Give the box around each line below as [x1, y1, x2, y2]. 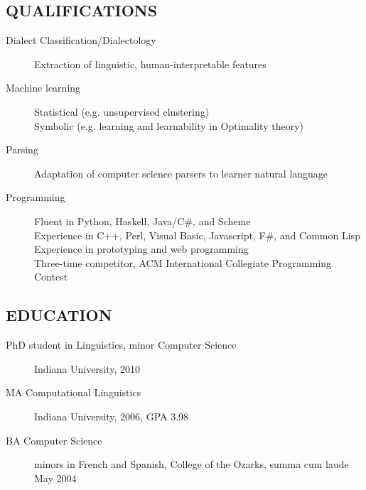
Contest [34, 269, 68, 284]
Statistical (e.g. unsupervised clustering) [34, 104, 210, 119]
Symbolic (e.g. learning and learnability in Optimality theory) [34, 118, 303, 133]
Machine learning [6, 80, 81, 95]
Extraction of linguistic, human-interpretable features [34, 56, 267, 71]
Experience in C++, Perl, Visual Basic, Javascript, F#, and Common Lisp [34, 227, 360, 242]
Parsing [6, 142, 38, 157]
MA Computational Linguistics [6, 385, 141, 400]
